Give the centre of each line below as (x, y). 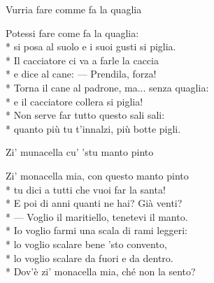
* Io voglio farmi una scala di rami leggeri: (97, 230)
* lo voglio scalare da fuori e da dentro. (90, 257)
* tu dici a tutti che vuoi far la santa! (86, 189)
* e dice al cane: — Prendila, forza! (81, 74)
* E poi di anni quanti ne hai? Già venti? (94, 203)
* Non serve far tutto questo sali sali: (85, 115)
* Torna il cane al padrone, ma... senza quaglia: (107, 87)
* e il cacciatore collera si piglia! (74, 101)
